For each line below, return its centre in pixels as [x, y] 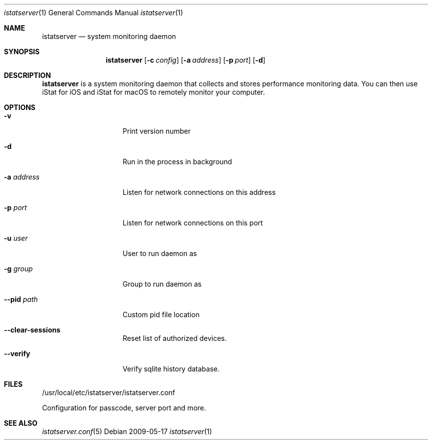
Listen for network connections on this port [193, 223]
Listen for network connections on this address [199, 192]
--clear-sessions [32, 330]
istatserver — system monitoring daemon [109, 36]
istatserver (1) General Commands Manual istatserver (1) [94, 13]
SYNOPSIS [22, 52]
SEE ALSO [21, 423]
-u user [16, 238]
